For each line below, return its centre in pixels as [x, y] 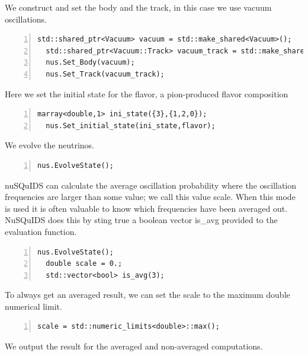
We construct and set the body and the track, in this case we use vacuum [138, 7]
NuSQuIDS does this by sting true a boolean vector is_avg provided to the [141, 220]
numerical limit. [33, 306]
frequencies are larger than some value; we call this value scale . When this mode [150, 197]
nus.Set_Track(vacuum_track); [105, 74]
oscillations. [26, 19]
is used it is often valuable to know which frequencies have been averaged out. [146, 208]
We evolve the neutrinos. [50, 145]
